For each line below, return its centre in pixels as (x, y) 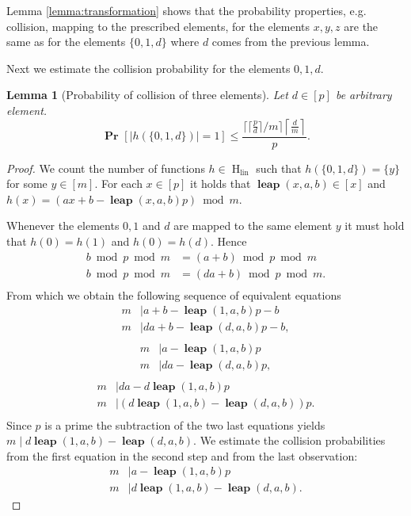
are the (361, 26)
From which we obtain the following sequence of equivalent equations (174, 294)
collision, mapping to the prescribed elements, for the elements (158, 26)
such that (279, 168)
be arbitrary (363, 95)
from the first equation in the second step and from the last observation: (182, 455)
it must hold (375, 226)
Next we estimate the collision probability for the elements (148, 68)
